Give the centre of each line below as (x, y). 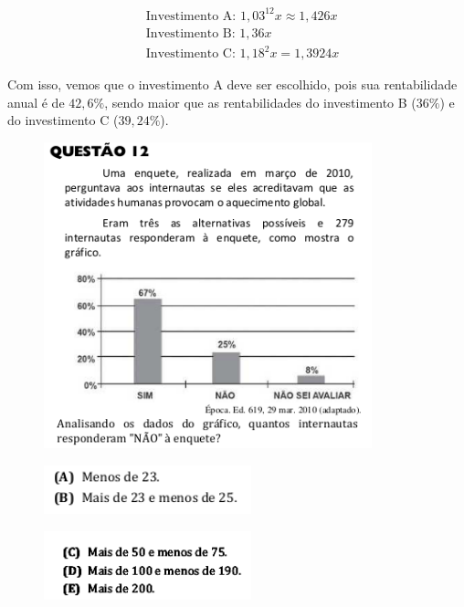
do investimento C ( (63, 120)
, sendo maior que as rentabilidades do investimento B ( (260, 102)
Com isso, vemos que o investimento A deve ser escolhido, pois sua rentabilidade (232, 84)
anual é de (36, 102)
